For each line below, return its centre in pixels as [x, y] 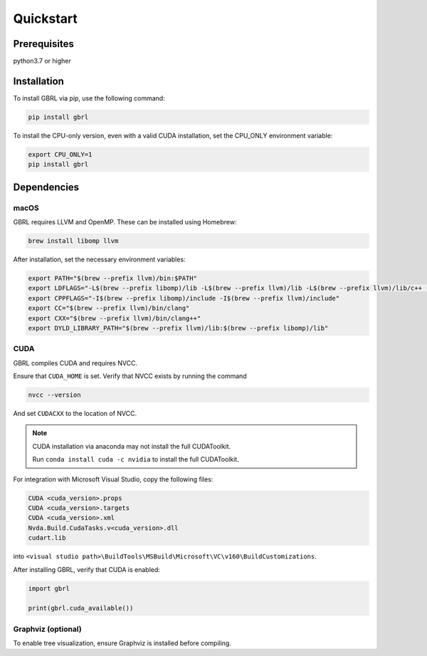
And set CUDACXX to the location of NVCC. [75, 414]
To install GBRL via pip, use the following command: [89, 98]
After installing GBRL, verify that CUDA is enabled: [86, 569]
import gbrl [49, 588]
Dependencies [46, 187]
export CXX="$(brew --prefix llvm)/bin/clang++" [115, 318]
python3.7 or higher [42, 61]
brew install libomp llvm [73, 241]
